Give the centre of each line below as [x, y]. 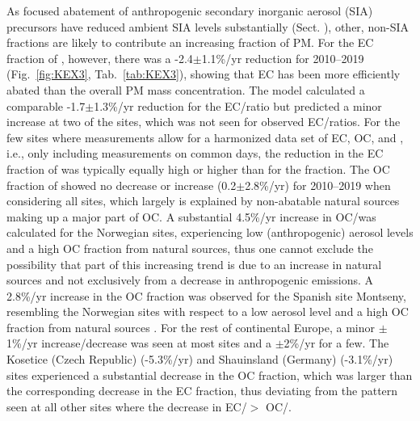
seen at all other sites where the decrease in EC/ [127, 406]
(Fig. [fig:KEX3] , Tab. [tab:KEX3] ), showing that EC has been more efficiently [204, 74]
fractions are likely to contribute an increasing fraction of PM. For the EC [190, 42]
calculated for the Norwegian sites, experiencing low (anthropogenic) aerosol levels [210, 232]
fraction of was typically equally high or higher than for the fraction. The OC [198, 168]
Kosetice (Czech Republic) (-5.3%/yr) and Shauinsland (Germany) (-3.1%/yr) [200, 359]
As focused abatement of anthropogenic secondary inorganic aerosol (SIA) [190, 11]
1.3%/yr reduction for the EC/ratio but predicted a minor [238, 105]
